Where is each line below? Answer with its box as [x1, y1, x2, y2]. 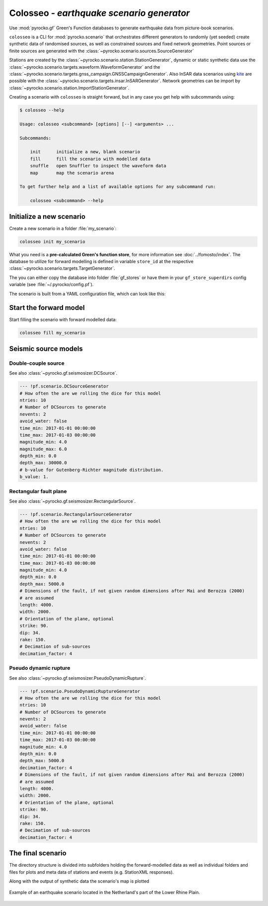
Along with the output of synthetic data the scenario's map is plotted [9, 878, 149, 884]
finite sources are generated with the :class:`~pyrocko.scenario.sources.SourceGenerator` [9, 48, 194, 54]
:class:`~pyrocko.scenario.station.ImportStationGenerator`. [9, 85, 130, 91]
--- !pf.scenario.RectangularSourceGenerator [19, 511, 133, 517]
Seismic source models [9, 344, 83, 353]
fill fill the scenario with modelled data [30, 156, 151, 162]
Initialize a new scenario [9, 212, 86, 221]
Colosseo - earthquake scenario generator [9, 7, 190, 18]
